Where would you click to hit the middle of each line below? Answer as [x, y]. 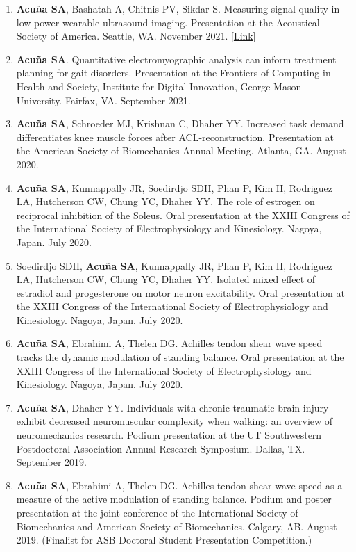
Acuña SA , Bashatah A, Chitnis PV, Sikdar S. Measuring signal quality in [178, 8]
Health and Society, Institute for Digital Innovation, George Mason [159, 86]
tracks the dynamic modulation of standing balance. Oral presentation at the [180, 357]
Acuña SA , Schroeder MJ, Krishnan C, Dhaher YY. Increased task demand [180, 123]
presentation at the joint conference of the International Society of [157, 512]
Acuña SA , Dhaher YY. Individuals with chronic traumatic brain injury [172, 407]
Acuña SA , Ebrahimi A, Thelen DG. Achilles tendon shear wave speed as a [179, 485]
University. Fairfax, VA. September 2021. [103, 100]
